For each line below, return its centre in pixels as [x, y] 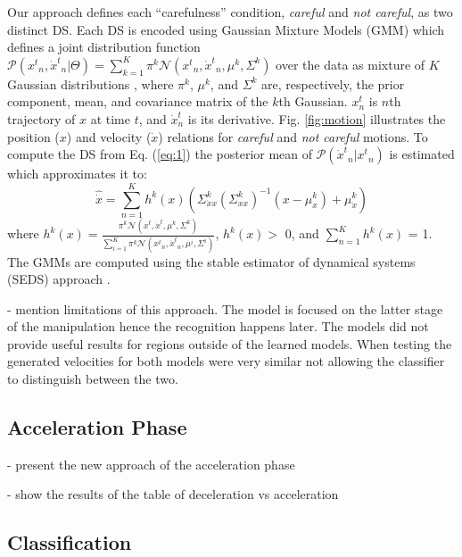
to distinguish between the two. [93, 379]
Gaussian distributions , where [91, 83]
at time [110, 118]
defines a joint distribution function [104, 47]
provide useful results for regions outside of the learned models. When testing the [230, 343]
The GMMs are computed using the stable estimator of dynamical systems [211, 261]
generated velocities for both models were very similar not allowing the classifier [226, 361]
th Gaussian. [313, 101]
